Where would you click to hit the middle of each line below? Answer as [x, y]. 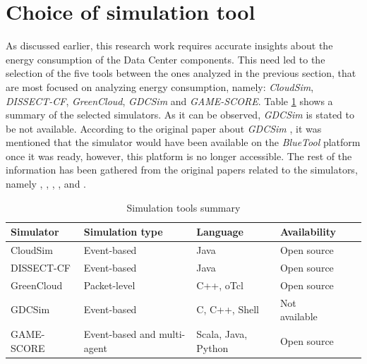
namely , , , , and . [46, 184]
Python [212, 347]
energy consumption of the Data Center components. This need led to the [166, 59]
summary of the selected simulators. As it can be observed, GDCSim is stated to [180, 115]
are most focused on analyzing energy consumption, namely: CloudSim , [160, 86]
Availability [308, 232]
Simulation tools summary [183, 207]
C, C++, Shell [228, 309]
